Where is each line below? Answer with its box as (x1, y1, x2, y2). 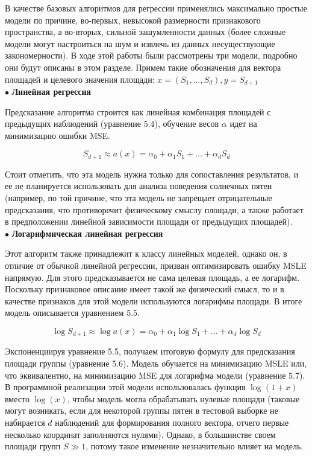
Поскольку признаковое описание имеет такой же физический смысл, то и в (5, 283, 284, 295)
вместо (5, 392, 30, 405)
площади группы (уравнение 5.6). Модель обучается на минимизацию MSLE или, (5, 357, 307, 370)
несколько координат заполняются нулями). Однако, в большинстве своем (5, 428, 276, 440)
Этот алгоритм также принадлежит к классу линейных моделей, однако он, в (5, 247, 287, 260)
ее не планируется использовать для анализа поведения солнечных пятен (5, 179, 272, 192)
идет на (229, 117, 257, 130)
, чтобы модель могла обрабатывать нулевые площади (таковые (67, 392, 300, 405)
